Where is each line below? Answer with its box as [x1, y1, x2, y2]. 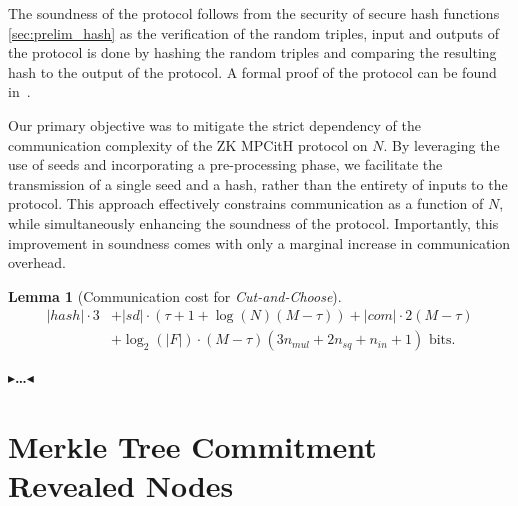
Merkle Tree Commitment [8, 426, 377, 467]
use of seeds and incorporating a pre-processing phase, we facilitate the [8, 154, 443, 175]
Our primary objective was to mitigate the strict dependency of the [8, 114, 421, 135]
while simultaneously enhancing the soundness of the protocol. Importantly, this [8, 212, 499, 233]
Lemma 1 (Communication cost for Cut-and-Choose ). [8, 285, 342, 306]
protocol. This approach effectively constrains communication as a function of [8, 193, 484, 214]
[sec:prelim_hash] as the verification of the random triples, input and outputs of [8, 22, 499, 43]
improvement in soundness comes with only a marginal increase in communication [8, 232, 511, 253]
